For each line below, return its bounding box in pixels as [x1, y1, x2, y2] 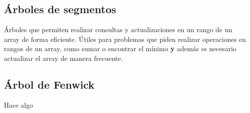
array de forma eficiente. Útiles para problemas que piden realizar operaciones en [4, 34, 246, 44]
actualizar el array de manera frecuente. [4, 53, 123, 63]
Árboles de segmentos [4, 1, 116, 17]
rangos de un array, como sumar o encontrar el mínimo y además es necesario [4, 43, 236, 54]
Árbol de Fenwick [4, 76, 95, 92]
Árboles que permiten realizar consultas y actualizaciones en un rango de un [4, 24, 232, 35]
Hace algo [4, 99, 33, 110]
